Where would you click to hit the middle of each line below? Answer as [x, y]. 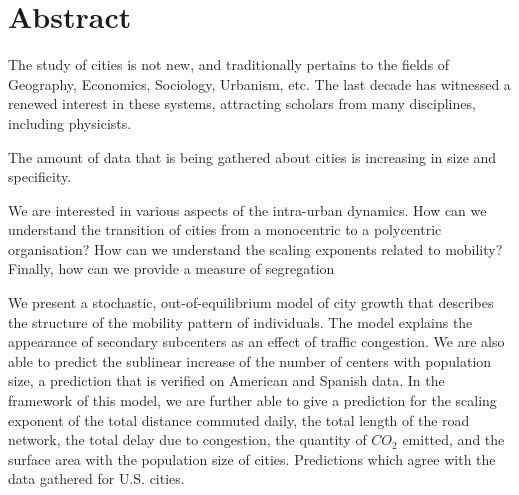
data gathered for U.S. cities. [96, 478]
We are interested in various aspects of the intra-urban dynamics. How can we [247, 209]
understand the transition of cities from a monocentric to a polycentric [225, 229]
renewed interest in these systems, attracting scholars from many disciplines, [242, 103]
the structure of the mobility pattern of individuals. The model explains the [240, 321]
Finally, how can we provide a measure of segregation [171, 268]
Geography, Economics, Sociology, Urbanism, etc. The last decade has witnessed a [259, 83]
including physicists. [70, 122]
